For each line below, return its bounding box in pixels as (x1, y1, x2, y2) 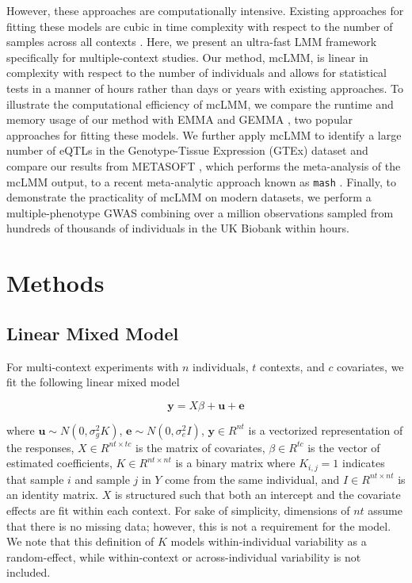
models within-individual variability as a (170, 533, 367, 550)
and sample (74, 470, 130, 487)
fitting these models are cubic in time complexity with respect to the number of (6, 17, 393, 34)
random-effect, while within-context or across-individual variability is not (6, 548, 361, 565)
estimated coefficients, (6, 455, 113, 471)
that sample (6, 470, 64, 487)
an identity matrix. (6, 486, 98, 503)
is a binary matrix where (175, 455, 296, 471)
